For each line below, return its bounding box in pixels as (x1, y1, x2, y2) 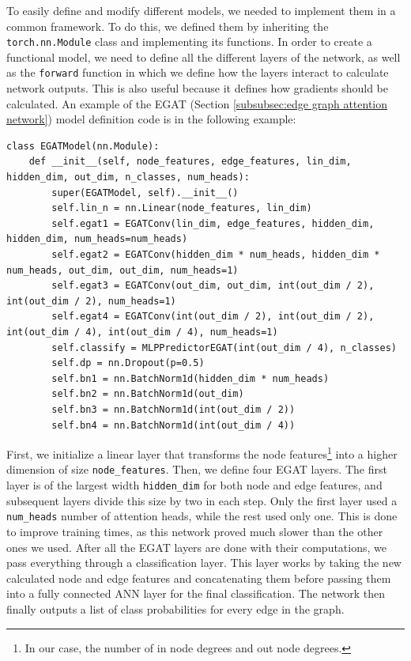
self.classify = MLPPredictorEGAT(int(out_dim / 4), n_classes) (51, 342, 397, 353)
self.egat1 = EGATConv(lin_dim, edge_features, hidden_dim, (51, 217, 375, 229)
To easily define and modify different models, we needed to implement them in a (6, 2, 396, 18)
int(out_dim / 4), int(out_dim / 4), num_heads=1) (6, 327, 278, 338)
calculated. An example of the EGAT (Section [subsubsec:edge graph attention (6, 95, 388, 111)
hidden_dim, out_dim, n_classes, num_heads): (6, 172, 250, 183)
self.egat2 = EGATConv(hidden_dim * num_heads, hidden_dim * (51, 249, 380, 261)
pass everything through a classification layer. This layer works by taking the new (6, 554, 402, 571)
